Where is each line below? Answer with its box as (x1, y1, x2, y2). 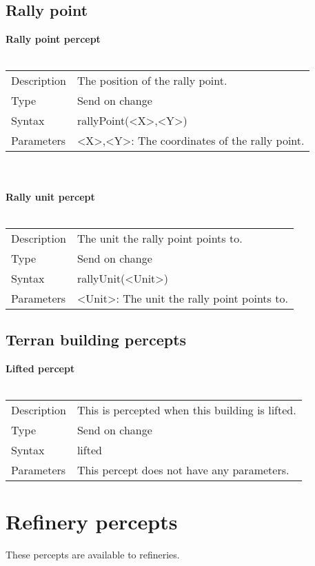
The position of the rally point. (77, 72, 227, 89)
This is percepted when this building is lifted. (77, 402, 296, 418)
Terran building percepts (6, 329, 187, 350)
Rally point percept (6, 32, 101, 46)
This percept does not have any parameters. (77, 462, 289, 478)
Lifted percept (6, 361, 75, 375)
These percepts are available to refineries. (6, 547, 180, 562)
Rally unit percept (6, 189, 95, 203)
